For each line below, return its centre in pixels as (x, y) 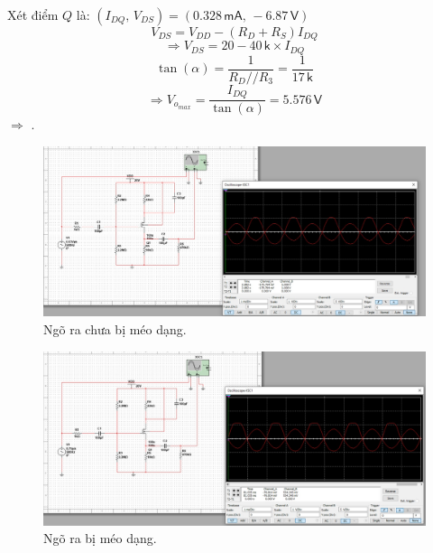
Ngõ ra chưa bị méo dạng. (115, 329)
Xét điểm (33, 14)
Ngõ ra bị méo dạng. (100, 538)
